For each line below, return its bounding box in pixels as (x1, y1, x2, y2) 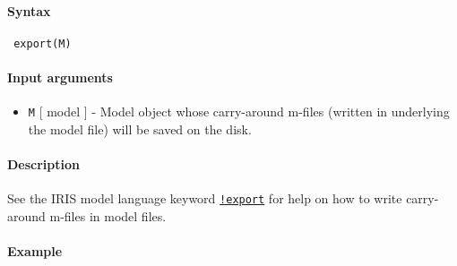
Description (7, 155, 81, 174)
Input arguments (7, 68, 113, 87)
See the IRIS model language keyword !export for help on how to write (7, 189, 402, 208)
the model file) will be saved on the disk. (28, 119, 252, 138)
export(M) (13, 37, 72, 50)
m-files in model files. (49, 206, 167, 225)
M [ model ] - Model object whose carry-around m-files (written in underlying (28, 102, 450, 121)
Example (7, 242, 63, 261)
